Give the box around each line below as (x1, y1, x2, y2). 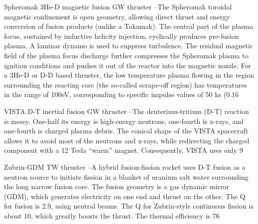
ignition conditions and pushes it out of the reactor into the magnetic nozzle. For (4, 60, 252, 70)
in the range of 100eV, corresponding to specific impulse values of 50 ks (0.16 (4, 89, 239, 100)
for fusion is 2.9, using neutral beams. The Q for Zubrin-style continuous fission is (4, 201, 254, 211)
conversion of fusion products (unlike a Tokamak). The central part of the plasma (4, 21, 254, 31)
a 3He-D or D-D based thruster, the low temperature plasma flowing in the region (4, 70, 255, 80)
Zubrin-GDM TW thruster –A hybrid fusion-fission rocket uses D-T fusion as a (4, 161, 246, 172)
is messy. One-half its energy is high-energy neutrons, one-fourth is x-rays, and (4, 115, 244, 126)
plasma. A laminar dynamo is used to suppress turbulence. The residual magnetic (4, 40, 254, 51)
